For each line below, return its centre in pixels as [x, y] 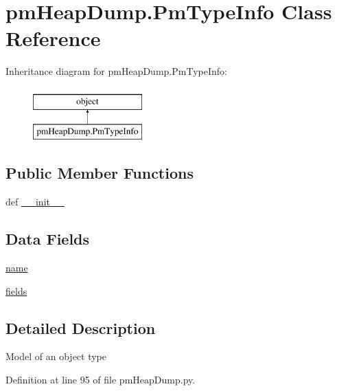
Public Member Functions [100, 173]
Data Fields [48, 239]
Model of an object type [56, 356]
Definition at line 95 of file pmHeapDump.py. [101, 380]
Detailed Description [81, 327]
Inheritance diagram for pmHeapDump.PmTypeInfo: [116, 71]
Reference [53, 38]
